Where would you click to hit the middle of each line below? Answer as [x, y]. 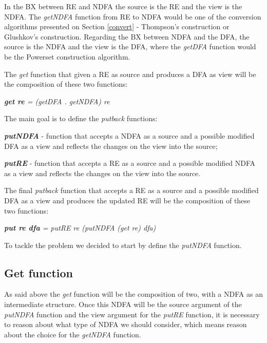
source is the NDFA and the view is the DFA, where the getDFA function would [130, 46]
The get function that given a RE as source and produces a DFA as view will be [130, 74]
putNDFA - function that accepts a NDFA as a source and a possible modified [129, 135]
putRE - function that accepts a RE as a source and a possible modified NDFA [130, 163]
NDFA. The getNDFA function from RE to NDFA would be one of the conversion [133, 16]
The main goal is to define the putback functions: [81, 118]
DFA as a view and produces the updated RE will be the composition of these [127, 200]
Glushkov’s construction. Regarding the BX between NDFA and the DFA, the [127, 36]
